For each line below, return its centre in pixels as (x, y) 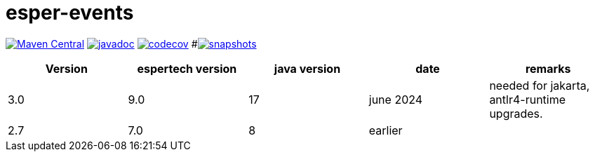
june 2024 (396, 99)
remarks (548, 68)
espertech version (187, 68)
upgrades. (516, 113)
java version (307, 68)
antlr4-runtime (528, 99)
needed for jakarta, (540, 85)
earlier (386, 130)
